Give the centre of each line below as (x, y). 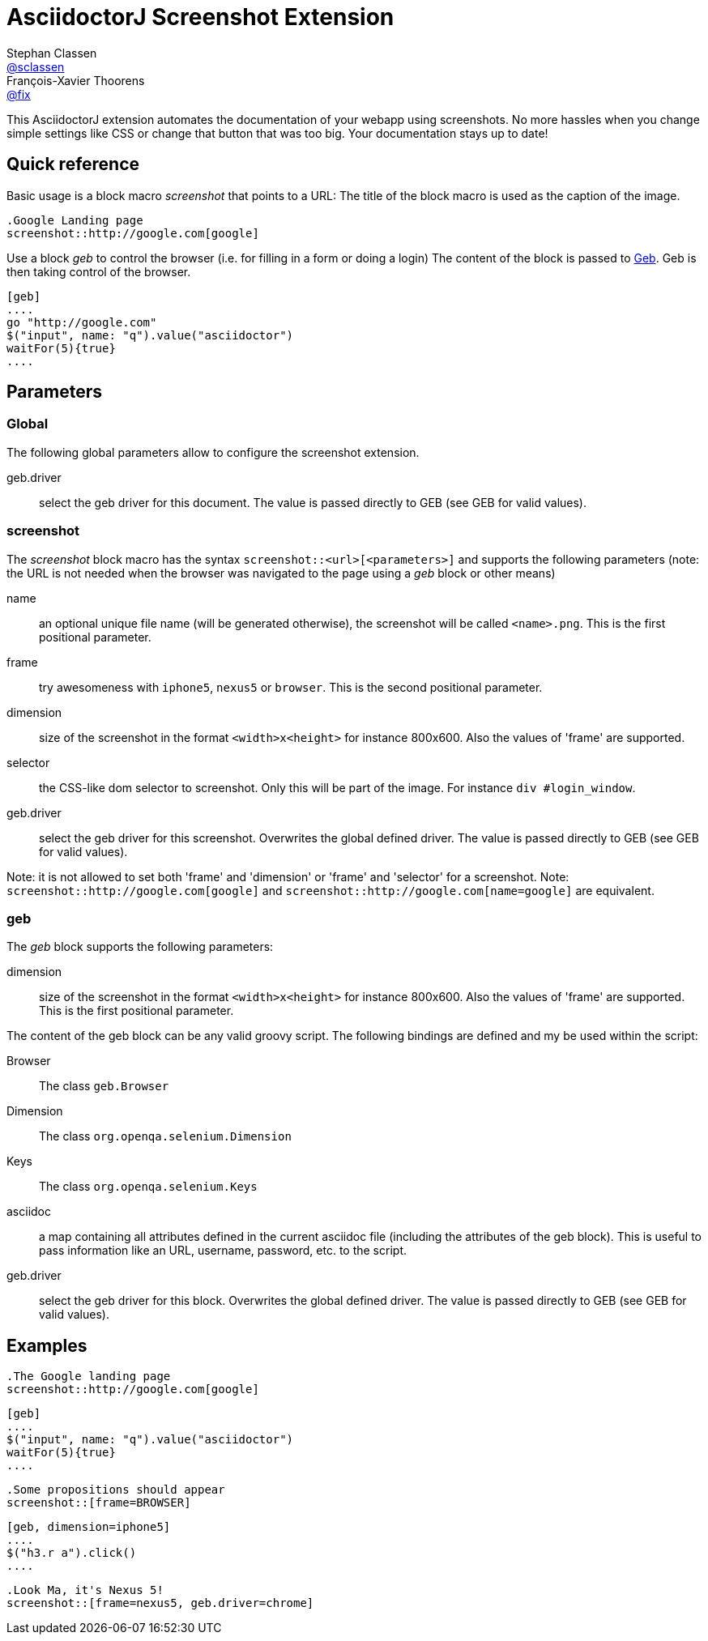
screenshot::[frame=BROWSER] (99, 1503)
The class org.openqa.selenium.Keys (148, 1187)
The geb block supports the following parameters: (140, 947)
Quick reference (73, 164)
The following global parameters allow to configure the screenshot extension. (213, 452)
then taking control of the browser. (99, 271)
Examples (47, 1345)
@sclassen (36, 66)
